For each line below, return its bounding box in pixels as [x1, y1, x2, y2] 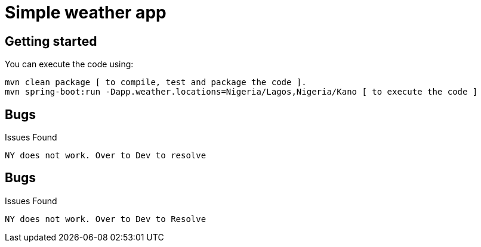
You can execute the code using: [5, 59, 134, 70]
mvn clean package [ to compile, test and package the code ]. [5, 77, 307, 87]
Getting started [5, 33, 97, 49]
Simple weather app [5, 2, 166, 23]
